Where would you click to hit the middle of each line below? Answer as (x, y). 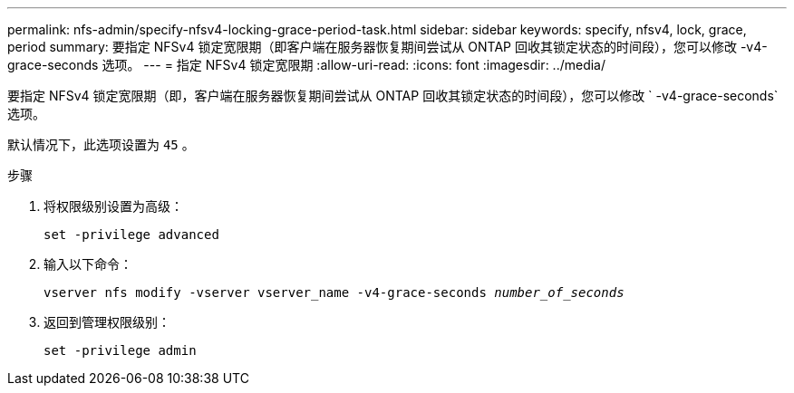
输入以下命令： (88, 264)
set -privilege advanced (131, 235)
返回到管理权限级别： (107, 322)
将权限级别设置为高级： (113, 206)
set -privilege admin (120, 350)
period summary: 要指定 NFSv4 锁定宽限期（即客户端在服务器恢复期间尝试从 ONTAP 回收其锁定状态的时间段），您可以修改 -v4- (387, 47)
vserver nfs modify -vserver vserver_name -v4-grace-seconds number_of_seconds (334, 292)
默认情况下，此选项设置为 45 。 (101, 144)
